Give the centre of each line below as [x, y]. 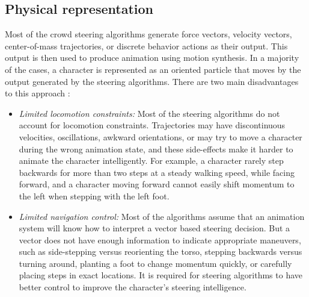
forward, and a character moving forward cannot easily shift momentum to [157, 184]
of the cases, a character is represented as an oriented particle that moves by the [153, 69]
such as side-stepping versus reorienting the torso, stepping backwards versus [161, 252]
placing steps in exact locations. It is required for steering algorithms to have [161, 275]
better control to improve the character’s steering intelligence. [133, 287]
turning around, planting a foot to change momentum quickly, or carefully [155, 263]
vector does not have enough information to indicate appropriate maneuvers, [160, 239]
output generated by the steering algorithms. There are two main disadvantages [152, 81]
